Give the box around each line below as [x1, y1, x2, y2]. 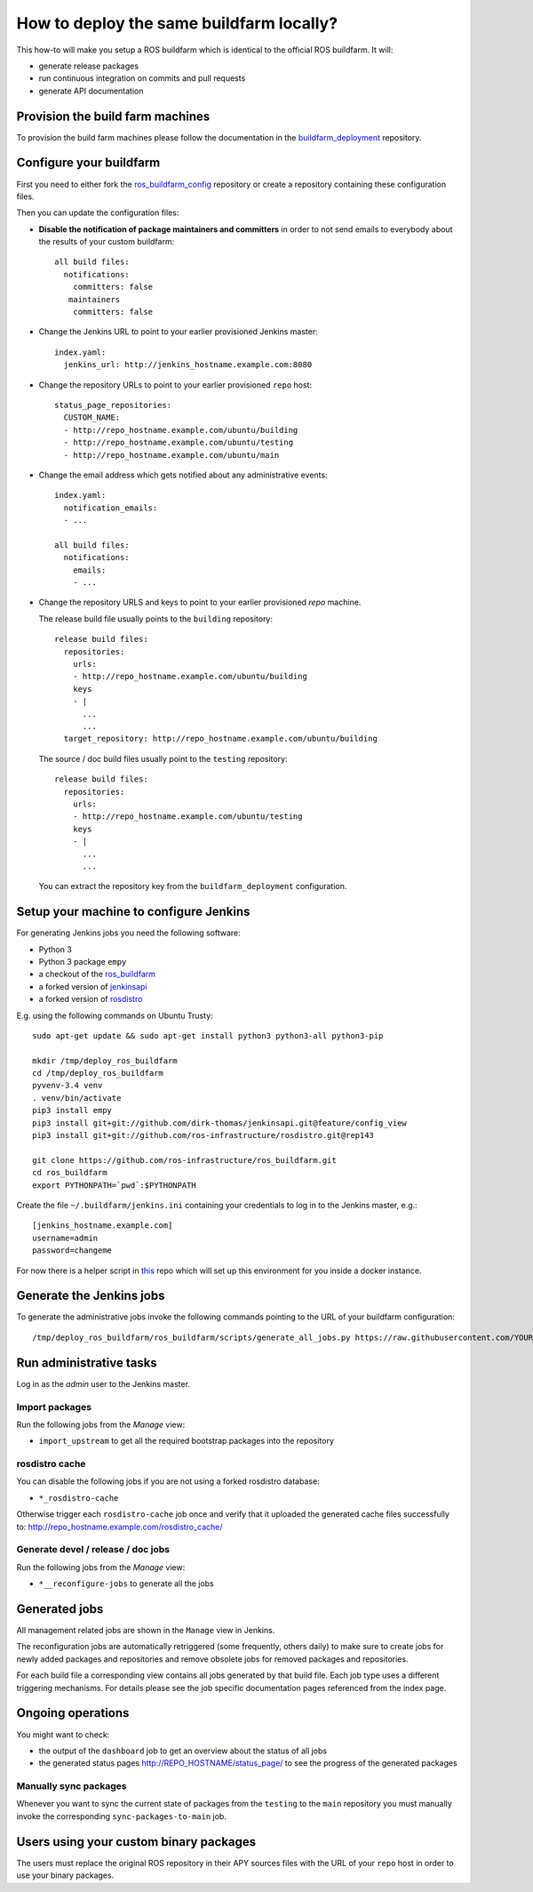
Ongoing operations [16, 1705, 130, 1720]
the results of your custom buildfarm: [38, 236, 175, 247]
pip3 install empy [32, 1105, 113, 1116]
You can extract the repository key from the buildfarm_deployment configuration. [38, 881, 347, 892]
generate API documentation [38, 85, 144, 96]
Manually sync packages [16, 1780, 127, 1792]
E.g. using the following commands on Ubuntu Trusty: [16, 1010, 213, 1021]
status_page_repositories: [54, 400, 172, 410]
